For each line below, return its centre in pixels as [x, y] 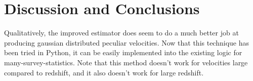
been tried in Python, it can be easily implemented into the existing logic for [123, 52]
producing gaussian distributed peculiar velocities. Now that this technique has [127, 42]
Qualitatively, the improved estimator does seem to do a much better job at [121, 33]
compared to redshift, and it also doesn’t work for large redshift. [104, 72]
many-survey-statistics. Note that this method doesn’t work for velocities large [126, 62]
